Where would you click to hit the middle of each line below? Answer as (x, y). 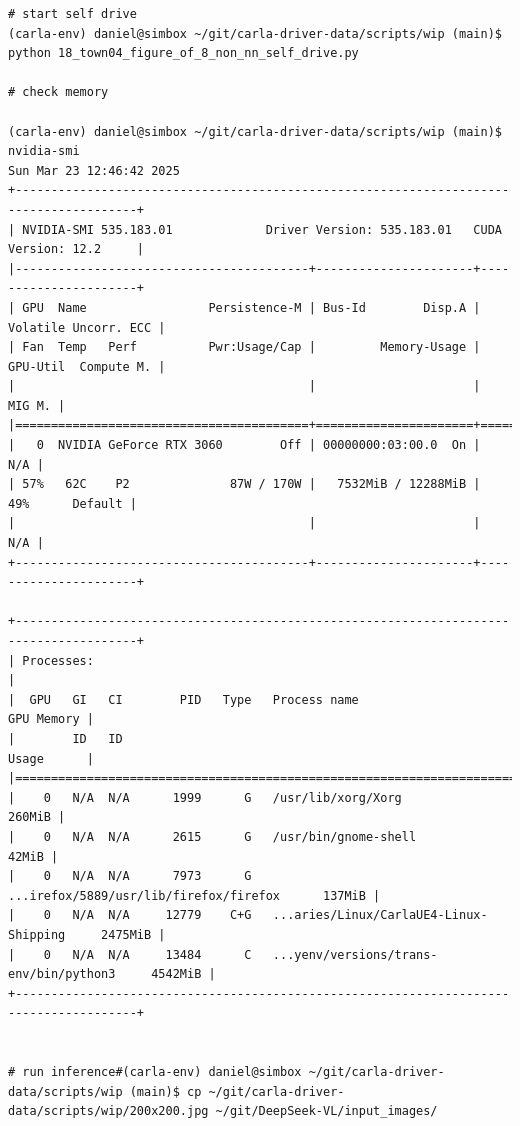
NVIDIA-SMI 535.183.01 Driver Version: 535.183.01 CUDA (262, 229)
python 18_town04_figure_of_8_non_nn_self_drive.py (183, 53)
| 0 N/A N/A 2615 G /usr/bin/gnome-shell (212, 836)
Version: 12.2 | (76, 249)
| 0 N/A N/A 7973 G (130, 876)
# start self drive (72, 14)
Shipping (37, 934)
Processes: (58, 660)
